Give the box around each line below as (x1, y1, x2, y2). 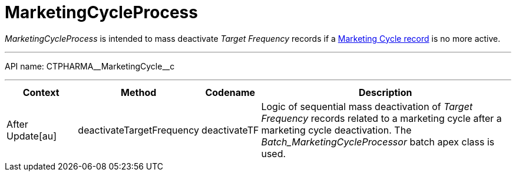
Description (359, 86, 412, 98)
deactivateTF (201, 124, 259, 136)
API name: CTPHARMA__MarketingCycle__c (5, 61, 175, 71)
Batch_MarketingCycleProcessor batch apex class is (261, 135, 495, 148)
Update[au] (6, 129, 57, 142)
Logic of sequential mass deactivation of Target (261, 100, 473, 112)
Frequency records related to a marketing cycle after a (261, 112, 502, 124)
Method (121, 86, 157, 98)
